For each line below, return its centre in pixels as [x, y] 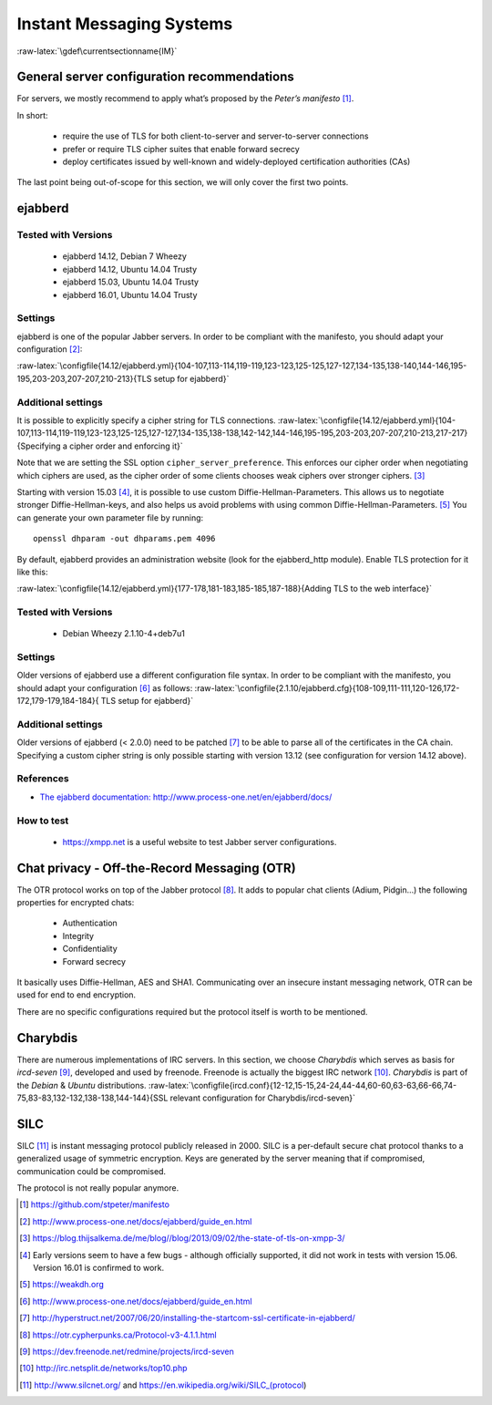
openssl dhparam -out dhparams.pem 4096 [124, 539]
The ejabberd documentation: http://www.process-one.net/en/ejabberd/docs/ [186, 797]
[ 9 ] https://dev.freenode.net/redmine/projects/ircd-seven [127, 1351]
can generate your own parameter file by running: [110, 517]
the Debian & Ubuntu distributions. [82, 1085]
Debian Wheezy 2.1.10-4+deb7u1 [124, 634]
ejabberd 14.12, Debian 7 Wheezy [124, 256]
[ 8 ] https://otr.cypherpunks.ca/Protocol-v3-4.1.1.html [118, 1335]
